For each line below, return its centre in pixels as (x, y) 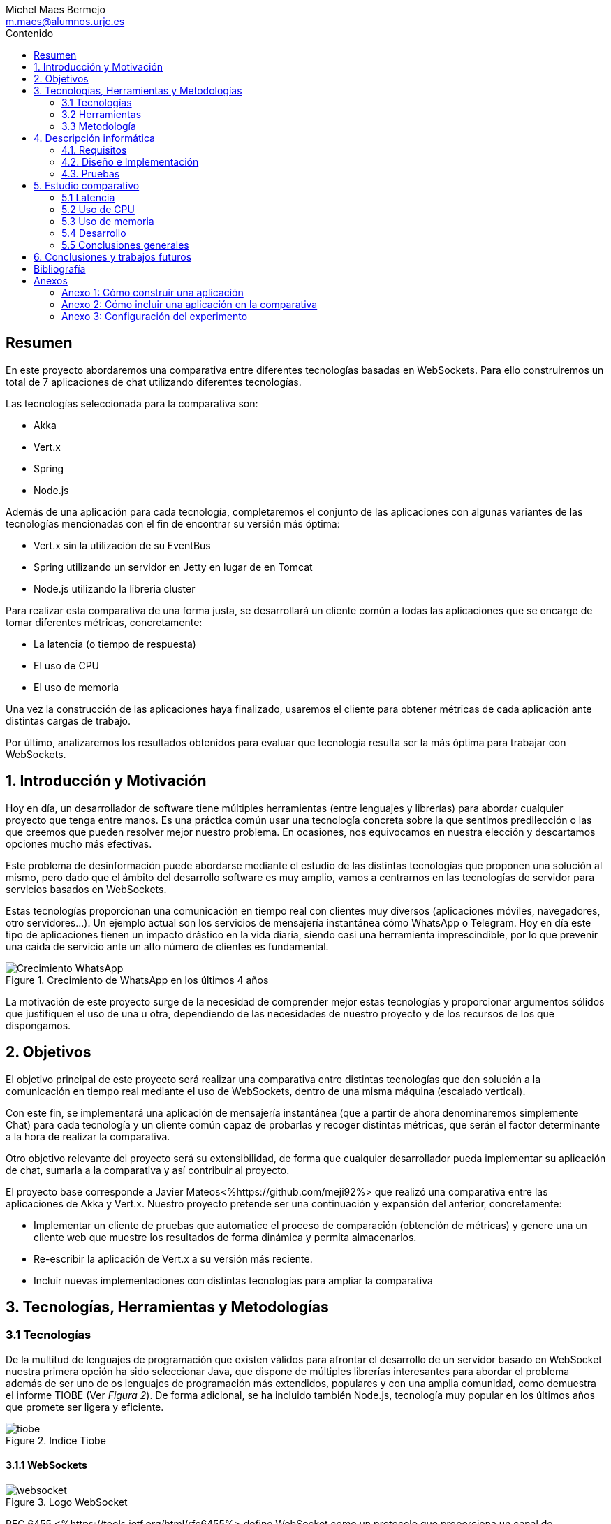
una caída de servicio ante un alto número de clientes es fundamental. (167, 946)
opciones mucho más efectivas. (79, 843)
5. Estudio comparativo (87, 186)
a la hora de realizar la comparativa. (88, 1136)
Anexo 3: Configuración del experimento (155, 316)
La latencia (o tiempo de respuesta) (115, 644)
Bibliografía (60, 269)
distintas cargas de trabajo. (68, 720)
